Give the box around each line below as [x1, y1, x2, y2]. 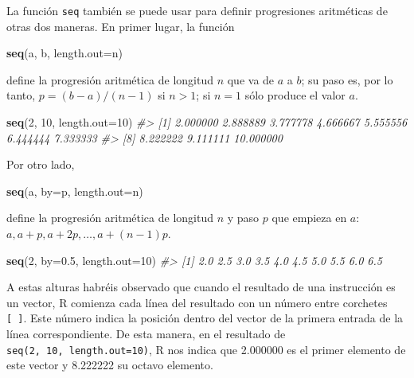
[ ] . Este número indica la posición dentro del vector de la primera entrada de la [6, 310, 404, 326]
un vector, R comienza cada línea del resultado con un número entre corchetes [6, 294, 388, 310]
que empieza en [271, 209, 347, 226]
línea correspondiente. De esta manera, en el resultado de [6, 325, 286, 342]
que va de [227, 71, 275, 88]
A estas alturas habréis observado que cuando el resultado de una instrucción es [6, 279, 396, 295]
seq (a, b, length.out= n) [6, 45, 123, 61]
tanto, [6, 87, 36, 103]
